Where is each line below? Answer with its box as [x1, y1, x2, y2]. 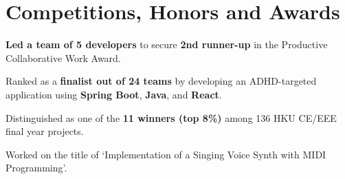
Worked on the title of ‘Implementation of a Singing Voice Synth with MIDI [5, 147, 326, 161]
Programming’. [5, 160, 67, 175]
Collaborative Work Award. [5, 50, 121, 65]
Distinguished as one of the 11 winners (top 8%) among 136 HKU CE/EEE [5, 110, 337, 125]
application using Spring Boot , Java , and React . [5, 87, 222, 101]
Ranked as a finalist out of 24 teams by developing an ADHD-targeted [5, 74, 317, 88]
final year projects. [5, 124, 84, 138]
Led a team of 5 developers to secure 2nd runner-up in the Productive [5, 37, 328, 52]
